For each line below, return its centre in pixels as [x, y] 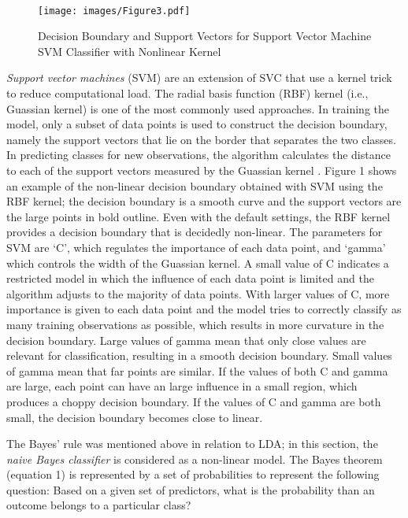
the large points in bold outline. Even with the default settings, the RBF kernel [198, 216]
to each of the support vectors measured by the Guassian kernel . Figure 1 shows [202, 170]
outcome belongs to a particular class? [99, 505]
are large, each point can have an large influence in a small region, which [182, 386]
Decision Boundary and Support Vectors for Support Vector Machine [205, 36]
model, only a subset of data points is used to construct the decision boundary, [197, 124]
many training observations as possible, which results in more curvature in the [195, 324]
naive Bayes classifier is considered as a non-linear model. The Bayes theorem [195, 459]
